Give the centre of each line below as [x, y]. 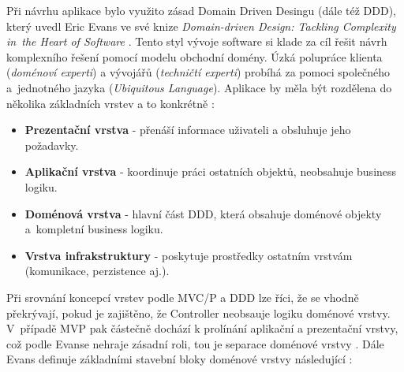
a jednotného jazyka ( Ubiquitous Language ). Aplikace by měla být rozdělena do [199, 87]
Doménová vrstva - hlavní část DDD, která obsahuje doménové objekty [203, 213]
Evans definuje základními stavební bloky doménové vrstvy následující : [180, 359]
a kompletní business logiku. [94, 229]
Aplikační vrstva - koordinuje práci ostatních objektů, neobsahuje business [211, 171]
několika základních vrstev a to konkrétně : [110, 103]
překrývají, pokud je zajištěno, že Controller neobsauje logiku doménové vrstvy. [198, 312]
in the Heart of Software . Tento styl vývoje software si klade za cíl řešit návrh [197, 41]
